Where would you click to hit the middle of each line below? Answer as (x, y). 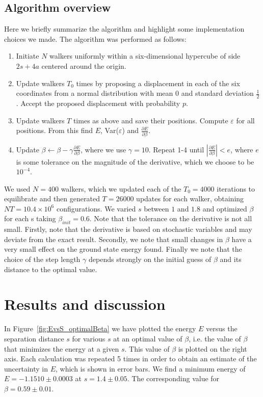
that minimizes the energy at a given (62, 348)
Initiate (28, 56)
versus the (222, 328)
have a (242, 239)
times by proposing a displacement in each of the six (158, 83)
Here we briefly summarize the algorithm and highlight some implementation (124, 29)
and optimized (225, 208)
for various (89, 338)
